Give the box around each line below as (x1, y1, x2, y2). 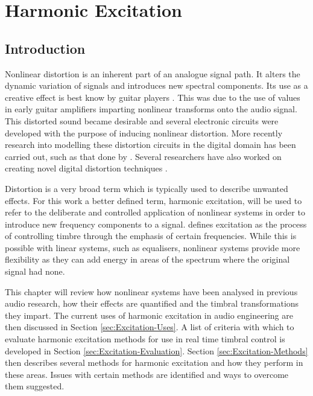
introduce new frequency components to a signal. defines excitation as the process (5, 217, 307, 230)
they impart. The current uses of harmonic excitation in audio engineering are (5, 308, 293, 321)
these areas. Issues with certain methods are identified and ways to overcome (5, 368, 289, 380)
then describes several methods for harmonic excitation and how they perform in (5, 356, 303, 369)
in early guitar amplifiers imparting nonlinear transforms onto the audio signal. (5, 103, 297, 115)
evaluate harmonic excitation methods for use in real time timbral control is (5, 333, 285, 345)
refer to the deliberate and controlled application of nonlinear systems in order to (5, 206, 305, 219)
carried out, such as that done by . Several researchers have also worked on (5, 150, 282, 162)
